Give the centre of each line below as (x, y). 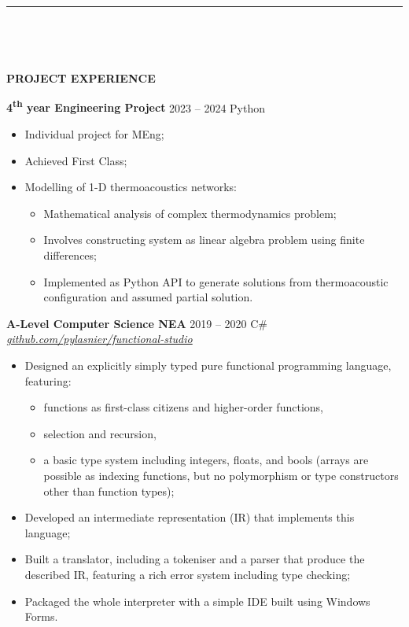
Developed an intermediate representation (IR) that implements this (190, 517)
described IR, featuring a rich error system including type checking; (188, 574)
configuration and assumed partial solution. (148, 297)
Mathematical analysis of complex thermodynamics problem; (190, 213)
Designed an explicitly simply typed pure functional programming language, (208, 365)
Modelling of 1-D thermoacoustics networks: (131, 187)
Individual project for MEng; (94, 134)
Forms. (41, 616)
